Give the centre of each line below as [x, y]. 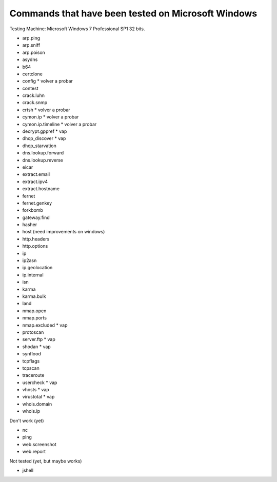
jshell [28, 470]
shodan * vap [36, 347]
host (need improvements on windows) [64, 232]
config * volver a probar [47, 81]
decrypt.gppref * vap [45, 131]
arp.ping [31, 38]
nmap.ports [35, 318]
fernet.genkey [37, 203]
